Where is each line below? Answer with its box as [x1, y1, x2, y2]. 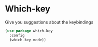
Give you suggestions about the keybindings [5, 19, 94, 25]
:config [9, 33, 25, 38]
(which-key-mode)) [9, 37, 47, 42]
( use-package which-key [5, 28, 53, 33]
